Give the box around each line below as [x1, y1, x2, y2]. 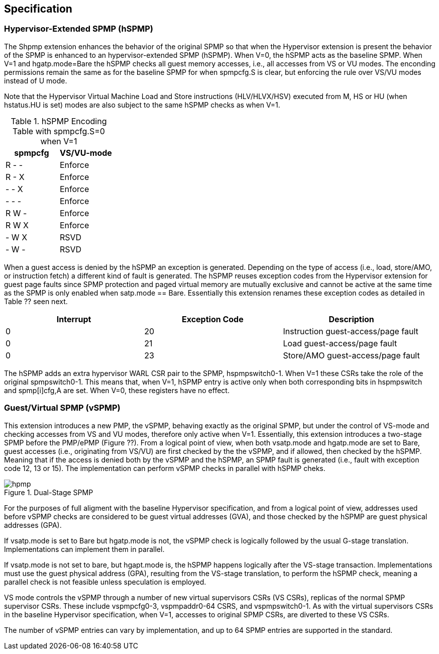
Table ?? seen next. [4, 297, 68, 306]
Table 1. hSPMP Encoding [11, 116, 107, 126]
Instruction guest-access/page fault [283, 326, 418, 336]
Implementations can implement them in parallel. [4, 544, 165, 553]
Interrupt [56, 314, 91, 324]
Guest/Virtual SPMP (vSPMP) [4, 403, 121, 413]
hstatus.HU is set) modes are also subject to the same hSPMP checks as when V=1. [4, 100, 280, 109]
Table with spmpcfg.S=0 [13, 126, 105, 136]
